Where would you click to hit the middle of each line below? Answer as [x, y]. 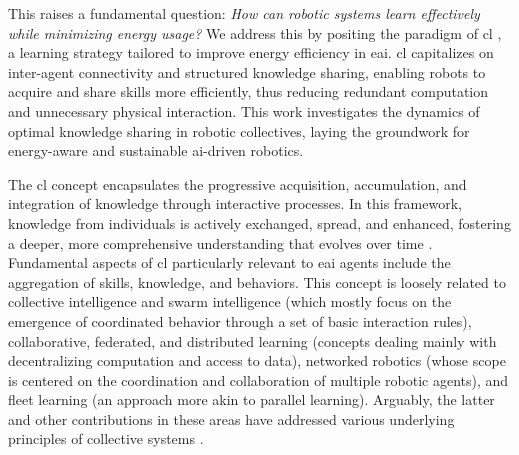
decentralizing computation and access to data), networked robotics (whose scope [257, 360]
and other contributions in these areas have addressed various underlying [231, 418]
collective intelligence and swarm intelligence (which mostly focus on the [230, 301]
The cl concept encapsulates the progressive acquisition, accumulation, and [237, 183]
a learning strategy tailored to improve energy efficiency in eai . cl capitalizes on [251, 52]
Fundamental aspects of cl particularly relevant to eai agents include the [229, 262]
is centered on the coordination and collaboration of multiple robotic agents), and [258, 379]
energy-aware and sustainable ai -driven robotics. [156, 150]
